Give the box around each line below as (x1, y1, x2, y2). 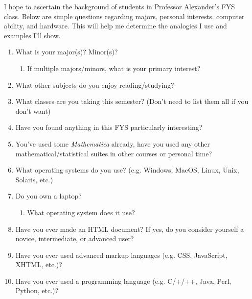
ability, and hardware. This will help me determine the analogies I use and (4, 21, 227, 31)
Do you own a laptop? (15, 191, 82, 201)
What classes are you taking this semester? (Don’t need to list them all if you (15, 96, 249, 106)
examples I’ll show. (4, 30, 61, 40)
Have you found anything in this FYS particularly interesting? (15, 122, 203, 132)
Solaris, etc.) (15, 174, 53, 184)
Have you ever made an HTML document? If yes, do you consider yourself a (15, 224, 244, 234)
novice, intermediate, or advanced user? (15, 233, 134, 244)
